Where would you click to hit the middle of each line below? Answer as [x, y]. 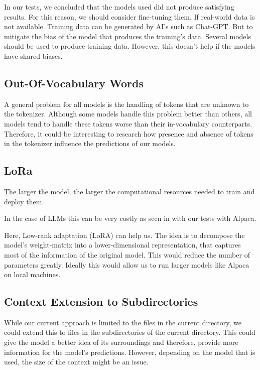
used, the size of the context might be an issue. [76, 362]
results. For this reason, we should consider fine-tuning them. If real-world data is [129, 16]
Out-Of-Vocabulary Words [74, 83]
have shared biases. [33, 55]
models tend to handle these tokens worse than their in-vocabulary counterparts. [128, 123]
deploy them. [24, 201]
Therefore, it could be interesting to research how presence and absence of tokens [129, 133]
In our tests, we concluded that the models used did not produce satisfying [119, 7]
